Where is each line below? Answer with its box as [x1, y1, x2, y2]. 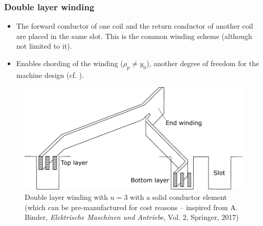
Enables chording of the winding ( [16, 58, 123, 68]
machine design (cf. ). [16, 69, 84, 80]
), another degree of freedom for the [146, 58, 259, 68]
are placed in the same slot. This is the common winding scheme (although [16, 30, 252, 41]
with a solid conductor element [130, 191, 227, 202]
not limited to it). [16, 40, 72, 51]
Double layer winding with [25, 191, 108, 202]
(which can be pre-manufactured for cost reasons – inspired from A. [25, 201, 238, 212]
